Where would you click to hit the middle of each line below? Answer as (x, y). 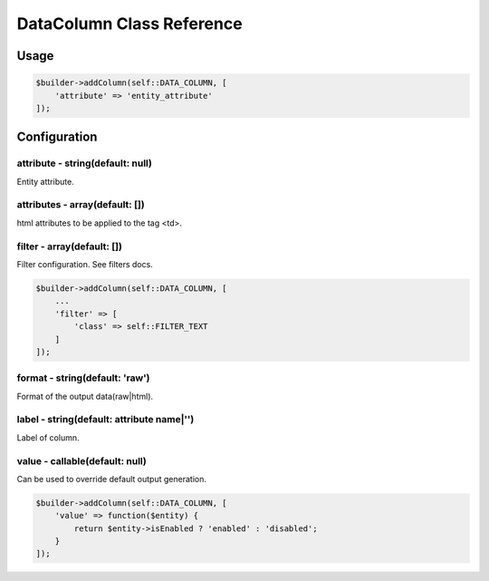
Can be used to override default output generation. (112, 479)
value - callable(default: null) (81, 460)
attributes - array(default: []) (81, 205)
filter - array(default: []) (69, 247)
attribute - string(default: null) (85, 163)
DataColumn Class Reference (130, 24)
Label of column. (48, 437)
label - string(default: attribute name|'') (105, 420)
